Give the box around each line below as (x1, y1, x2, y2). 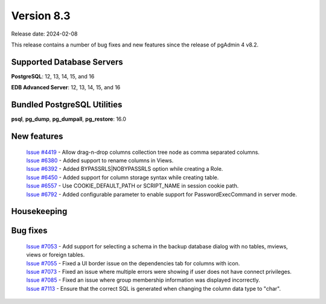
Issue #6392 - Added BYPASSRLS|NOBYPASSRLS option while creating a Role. (26, 165, 223, 173)
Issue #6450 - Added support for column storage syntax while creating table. (26, 174, 219, 181)
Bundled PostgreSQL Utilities (11, 100, 123, 110)
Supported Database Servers (11, 57, 123, 67)
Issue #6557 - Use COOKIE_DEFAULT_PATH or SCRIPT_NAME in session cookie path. (26, 182, 239, 189)
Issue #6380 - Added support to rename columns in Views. (26, 157, 174, 164)
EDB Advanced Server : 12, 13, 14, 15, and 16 (11, 84, 121, 91)
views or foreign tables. (26, 251, 85, 259)
